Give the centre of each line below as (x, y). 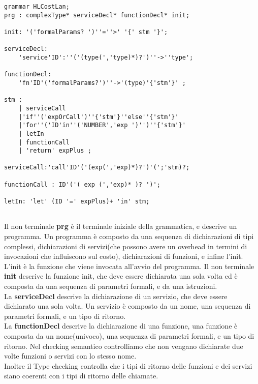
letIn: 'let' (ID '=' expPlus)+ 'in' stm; (77, 202)
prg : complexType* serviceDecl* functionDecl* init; (97, 15)
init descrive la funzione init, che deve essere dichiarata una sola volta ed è (121, 276)
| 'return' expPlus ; (55, 151)
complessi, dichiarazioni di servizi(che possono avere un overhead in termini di (126, 246)
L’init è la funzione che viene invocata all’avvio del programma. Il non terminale (129, 266)
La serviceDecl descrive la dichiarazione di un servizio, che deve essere (116, 296)
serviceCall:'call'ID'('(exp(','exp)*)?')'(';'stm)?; (97, 168)
